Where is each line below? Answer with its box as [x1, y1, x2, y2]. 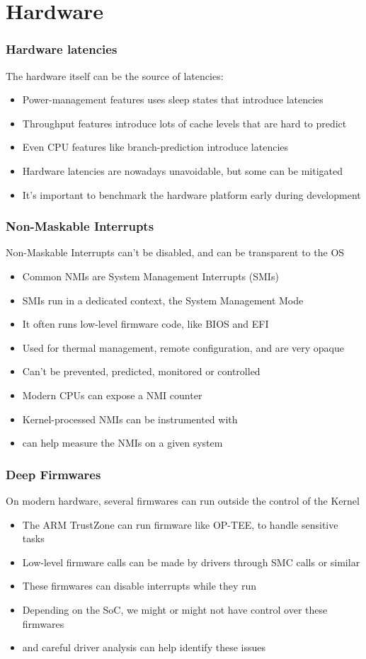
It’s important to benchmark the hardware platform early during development [22, 187, 361, 202]
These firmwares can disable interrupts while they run [22, 578, 257, 593]
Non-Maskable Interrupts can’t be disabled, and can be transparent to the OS [6, 245, 345, 260]
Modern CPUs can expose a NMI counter [22, 387, 202, 402]
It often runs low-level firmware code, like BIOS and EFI [22, 316, 269, 331]
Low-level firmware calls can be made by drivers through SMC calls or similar [22, 554, 360, 569]
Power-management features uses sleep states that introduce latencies [22, 92, 324, 107]
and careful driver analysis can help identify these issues [22, 640, 265, 655]
